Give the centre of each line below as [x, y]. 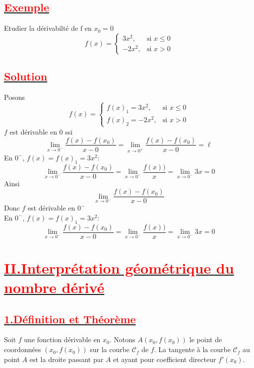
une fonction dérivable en [62, 339]
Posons [14, 97]
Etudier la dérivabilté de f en [48, 28]
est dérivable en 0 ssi [41, 131]
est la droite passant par [66, 359]
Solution [26, 76]
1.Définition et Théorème [70, 319]
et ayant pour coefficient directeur [165, 359]
